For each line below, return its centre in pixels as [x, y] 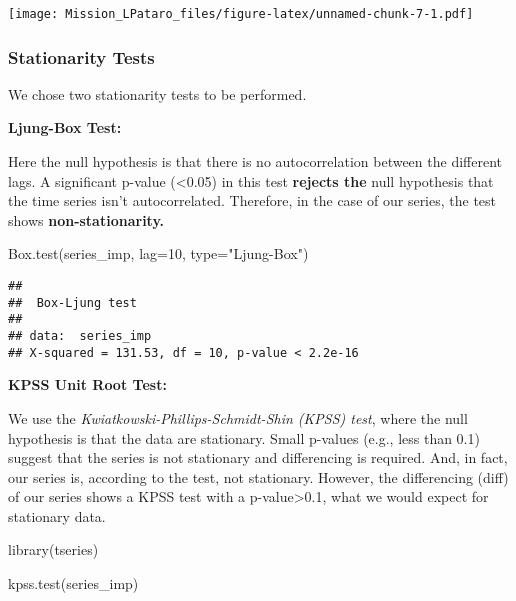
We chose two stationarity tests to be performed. [157, 93]
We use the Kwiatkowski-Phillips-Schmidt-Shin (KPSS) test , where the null [238, 417]
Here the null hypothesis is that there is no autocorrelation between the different [255, 161]
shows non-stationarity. [86, 219]
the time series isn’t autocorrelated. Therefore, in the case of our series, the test [252, 200]
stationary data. [57, 515]
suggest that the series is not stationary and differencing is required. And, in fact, [258, 457]
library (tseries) [53, 549]
